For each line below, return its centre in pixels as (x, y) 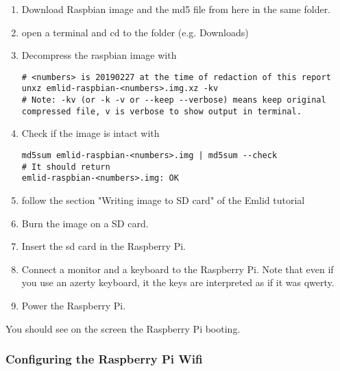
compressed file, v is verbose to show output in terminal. (161, 111)
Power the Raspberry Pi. (74, 305)
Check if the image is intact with (90, 133)
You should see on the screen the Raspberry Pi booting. (123, 328)
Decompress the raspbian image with (99, 55)
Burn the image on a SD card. (85, 223)
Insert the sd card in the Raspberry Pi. (104, 246)
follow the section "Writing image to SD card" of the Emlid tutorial (163, 200)
